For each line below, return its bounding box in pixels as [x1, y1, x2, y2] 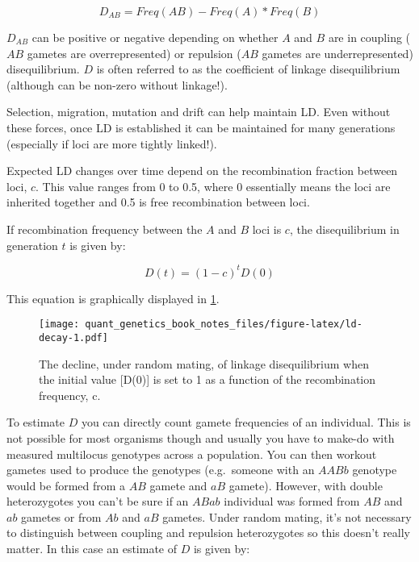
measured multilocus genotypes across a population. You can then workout [6, 445, 377, 462]
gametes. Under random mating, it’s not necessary [162, 508, 412, 525]
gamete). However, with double [228, 477, 383, 493]
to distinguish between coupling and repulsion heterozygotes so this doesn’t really [6, 524, 411, 541]
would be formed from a [6, 477, 126, 493]
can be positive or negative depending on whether [31, 29, 279, 45]
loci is [252, 220, 282, 237]
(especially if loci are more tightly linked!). [6, 135, 217, 152]
